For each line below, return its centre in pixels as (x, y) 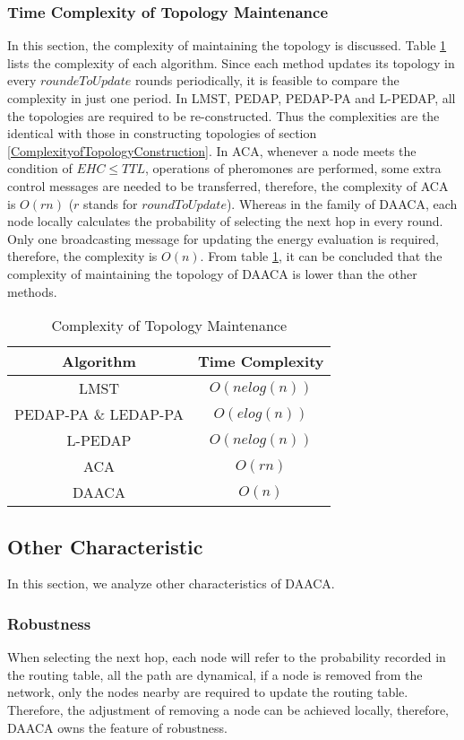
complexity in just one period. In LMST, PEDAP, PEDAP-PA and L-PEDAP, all (232, 98)
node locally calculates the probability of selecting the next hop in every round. (225, 221)
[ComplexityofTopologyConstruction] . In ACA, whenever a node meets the (212, 150)
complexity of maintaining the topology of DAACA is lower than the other (212, 273)
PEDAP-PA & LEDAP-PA (99, 414)
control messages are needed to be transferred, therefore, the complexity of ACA (228, 185)
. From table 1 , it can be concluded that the (321, 256)
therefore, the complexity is (82, 256)
